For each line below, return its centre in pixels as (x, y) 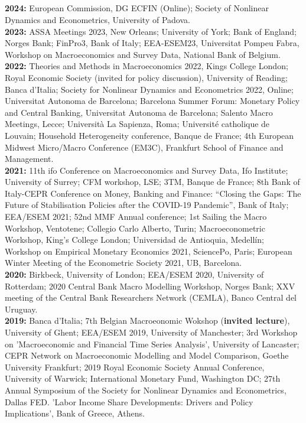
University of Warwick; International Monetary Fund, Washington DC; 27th (143, 378)
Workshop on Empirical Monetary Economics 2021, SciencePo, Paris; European (149, 251)
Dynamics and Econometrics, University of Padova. (97, 19)
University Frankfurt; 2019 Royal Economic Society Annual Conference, (135, 367)
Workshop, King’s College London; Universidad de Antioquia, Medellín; (134, 240)
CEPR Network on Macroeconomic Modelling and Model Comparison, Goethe (147, 355)
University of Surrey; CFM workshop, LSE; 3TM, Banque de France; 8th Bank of (152, 182)
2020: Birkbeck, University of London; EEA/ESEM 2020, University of (134, 274)
